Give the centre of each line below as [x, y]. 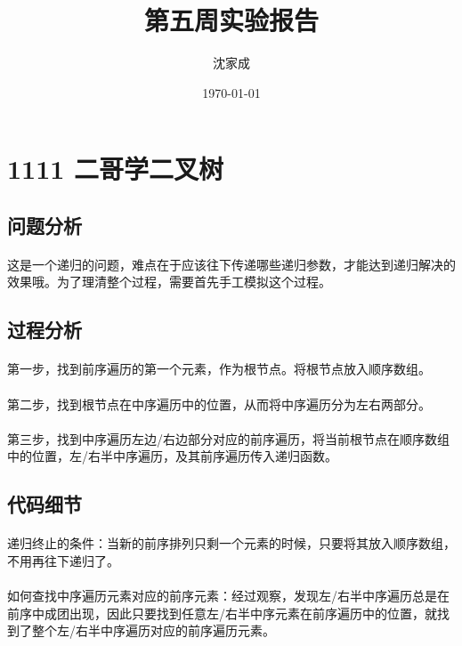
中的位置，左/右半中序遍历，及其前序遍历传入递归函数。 [172, 456]
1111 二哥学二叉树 [116, 169]
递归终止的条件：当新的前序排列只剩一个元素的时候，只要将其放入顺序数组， [231, 543]
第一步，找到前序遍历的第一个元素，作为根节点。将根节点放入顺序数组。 [219, 369]
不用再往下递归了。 [63, 560]
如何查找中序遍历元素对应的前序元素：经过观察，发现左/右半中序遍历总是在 [228, 596]
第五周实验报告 [231, 20]
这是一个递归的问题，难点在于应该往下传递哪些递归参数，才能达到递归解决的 [231, 264]
